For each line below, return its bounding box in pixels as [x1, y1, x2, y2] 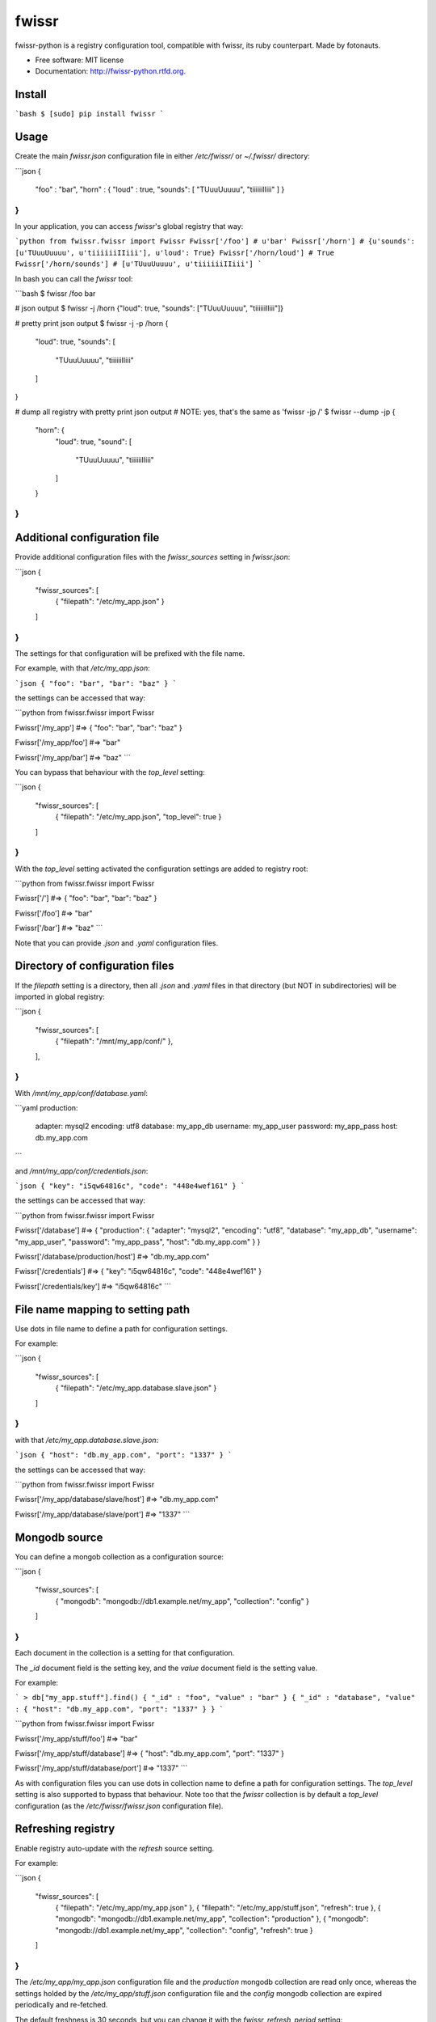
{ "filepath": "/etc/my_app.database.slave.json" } [55, 1383, 217, 1393]
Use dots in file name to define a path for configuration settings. [15, 1323, 228, 1334]
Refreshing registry [15, 1822, 115, 1836]
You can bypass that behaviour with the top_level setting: [15, 768, 205, 776]
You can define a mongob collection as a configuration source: [15, 1551, 224, 1561]
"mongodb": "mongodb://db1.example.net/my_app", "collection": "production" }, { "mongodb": [55, 1914, 369, 1924]
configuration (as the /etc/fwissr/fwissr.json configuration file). [15, 1800, 224, 1811]
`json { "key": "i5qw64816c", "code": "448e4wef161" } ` [15, 1182, 245, 1191]
